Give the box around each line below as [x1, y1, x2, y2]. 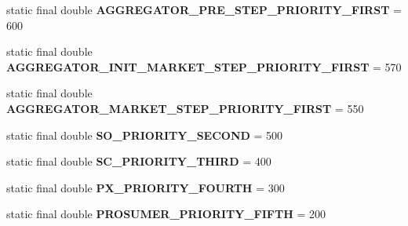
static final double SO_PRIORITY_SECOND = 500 [6, 126, 283, 143]
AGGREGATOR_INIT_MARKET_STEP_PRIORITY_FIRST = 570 [6, 58, 402, 75]
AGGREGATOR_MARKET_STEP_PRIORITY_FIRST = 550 [6, 100, 364, 116]
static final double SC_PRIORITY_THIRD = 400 [6, 153, 271, 169]
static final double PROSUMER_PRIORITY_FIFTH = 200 [6, 206, 326, 222]
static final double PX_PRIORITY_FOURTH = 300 [6, 179, 285, 195]
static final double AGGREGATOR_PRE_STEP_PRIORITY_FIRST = [6, 2, 402, 17]
